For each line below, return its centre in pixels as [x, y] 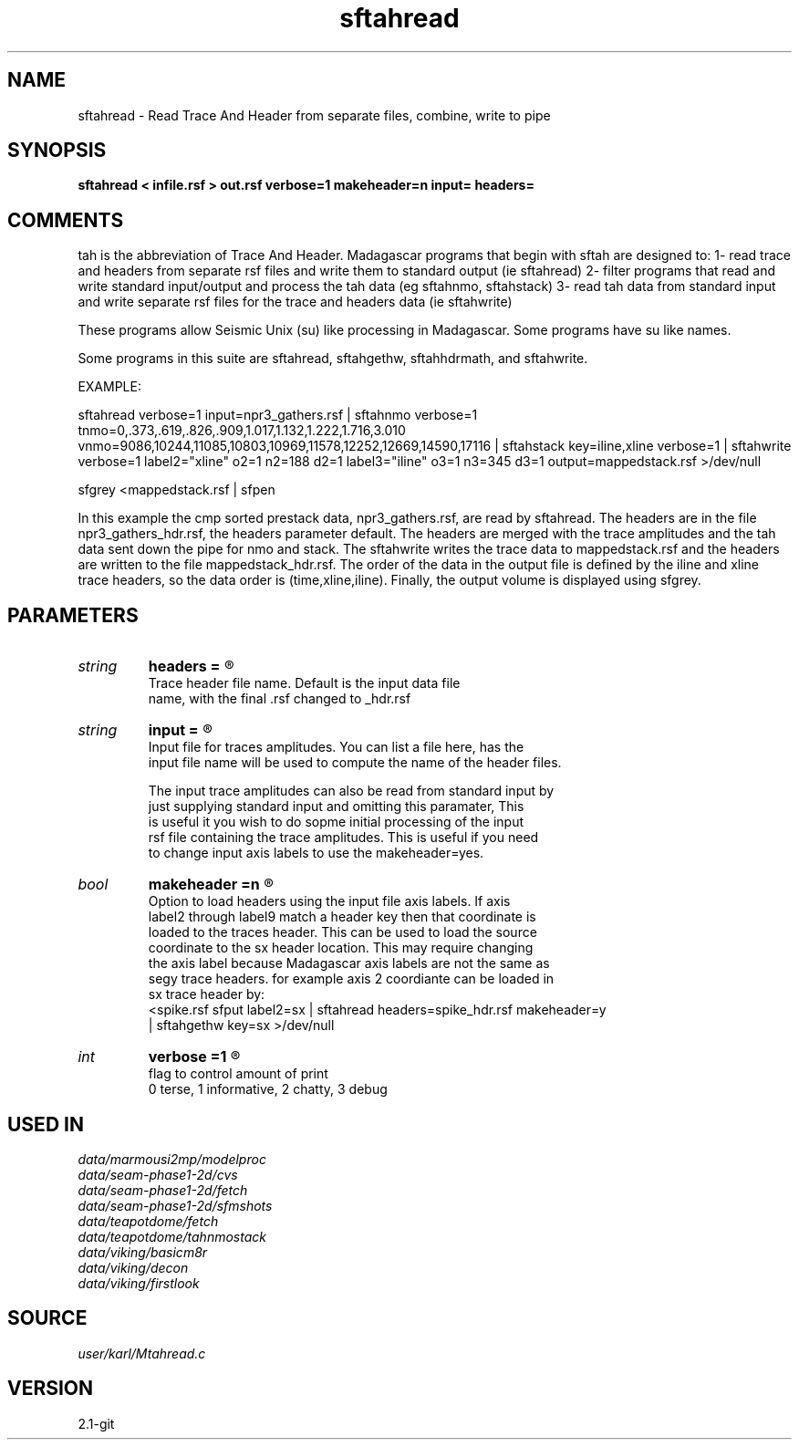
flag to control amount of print [238, 1074]
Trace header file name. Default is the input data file [304, 683]
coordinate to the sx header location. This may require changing [341, 948]
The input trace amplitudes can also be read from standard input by [351, 791]
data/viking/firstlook [139, 1283]
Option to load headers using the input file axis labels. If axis [329, 901]
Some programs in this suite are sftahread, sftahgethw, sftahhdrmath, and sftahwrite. [333, 359]
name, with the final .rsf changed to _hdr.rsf [280, 699]
